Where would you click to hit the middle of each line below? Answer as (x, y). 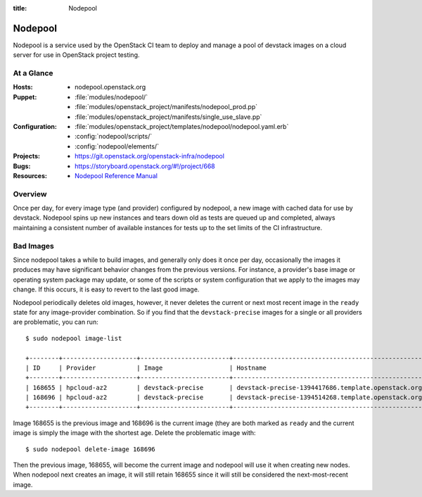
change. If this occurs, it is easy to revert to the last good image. (106, 289)
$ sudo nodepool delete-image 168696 (91, 449)
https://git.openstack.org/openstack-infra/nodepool (150, 156)
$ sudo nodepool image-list (74, 338)
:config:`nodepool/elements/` (117, 146)
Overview (30, 194)
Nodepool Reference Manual (116, 175)
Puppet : (25, 97)
